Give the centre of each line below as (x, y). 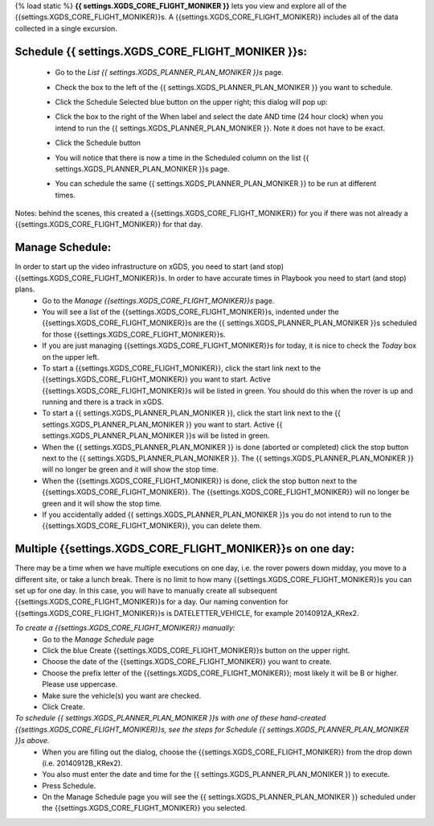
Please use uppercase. (80, 684)
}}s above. (32, 741)
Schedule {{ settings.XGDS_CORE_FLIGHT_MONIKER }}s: (161, 51)
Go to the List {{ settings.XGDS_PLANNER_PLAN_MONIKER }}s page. (170, 72)
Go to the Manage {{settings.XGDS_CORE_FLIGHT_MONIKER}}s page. (158, 300)
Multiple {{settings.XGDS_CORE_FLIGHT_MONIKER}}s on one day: (185, 549)
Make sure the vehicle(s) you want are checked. (122, 696)
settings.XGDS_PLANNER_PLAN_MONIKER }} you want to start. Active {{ (162, 424)
